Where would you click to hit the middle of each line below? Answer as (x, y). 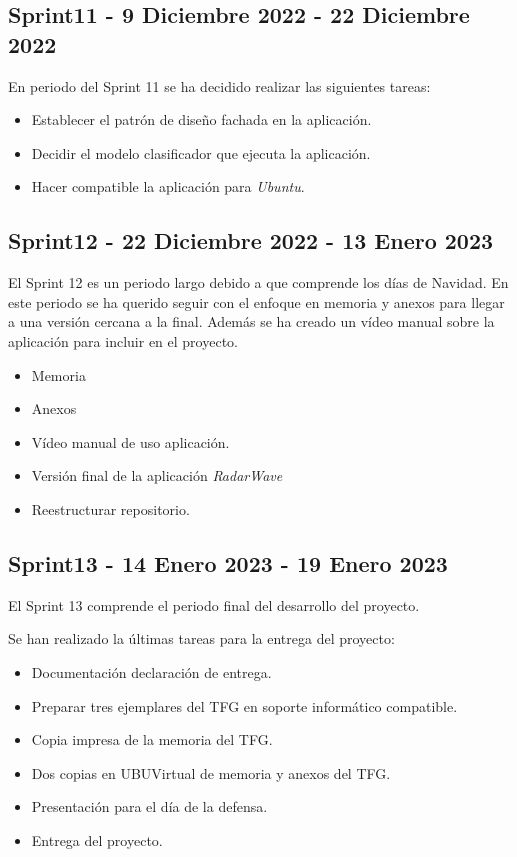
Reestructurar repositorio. (110, 508)
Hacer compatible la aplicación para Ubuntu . (168, 186)
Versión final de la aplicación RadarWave (157, 475)
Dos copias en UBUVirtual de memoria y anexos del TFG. (211, 772)
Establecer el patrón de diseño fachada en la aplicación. (201, 119)
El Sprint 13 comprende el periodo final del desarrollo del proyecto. (214, 604)
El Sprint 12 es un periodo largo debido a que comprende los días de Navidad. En (258, 282)
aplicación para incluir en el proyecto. (123, 340)
